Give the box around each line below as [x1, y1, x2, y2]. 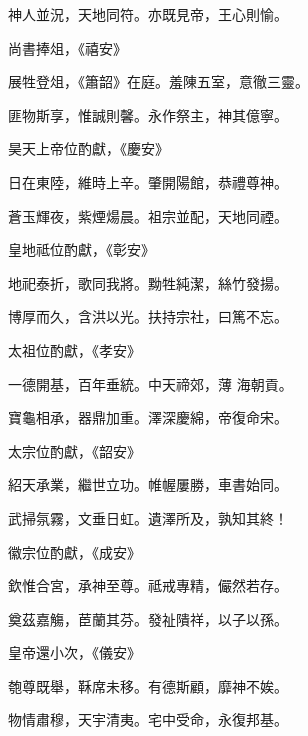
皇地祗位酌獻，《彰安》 [8, 239, 155, 260]
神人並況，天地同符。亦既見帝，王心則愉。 [8, 4, 288, 24]
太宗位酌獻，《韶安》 [8, 440, 141, 461]
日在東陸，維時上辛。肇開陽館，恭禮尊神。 [8, 171, 288, 192]
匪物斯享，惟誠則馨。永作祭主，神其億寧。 [8, 104, 288, 125]
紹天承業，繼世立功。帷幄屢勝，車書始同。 [8, 474, 288, 495]
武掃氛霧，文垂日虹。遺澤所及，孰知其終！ [8, 507, 288, 528]
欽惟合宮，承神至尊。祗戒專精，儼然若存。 [8, 575, 288, 596]
